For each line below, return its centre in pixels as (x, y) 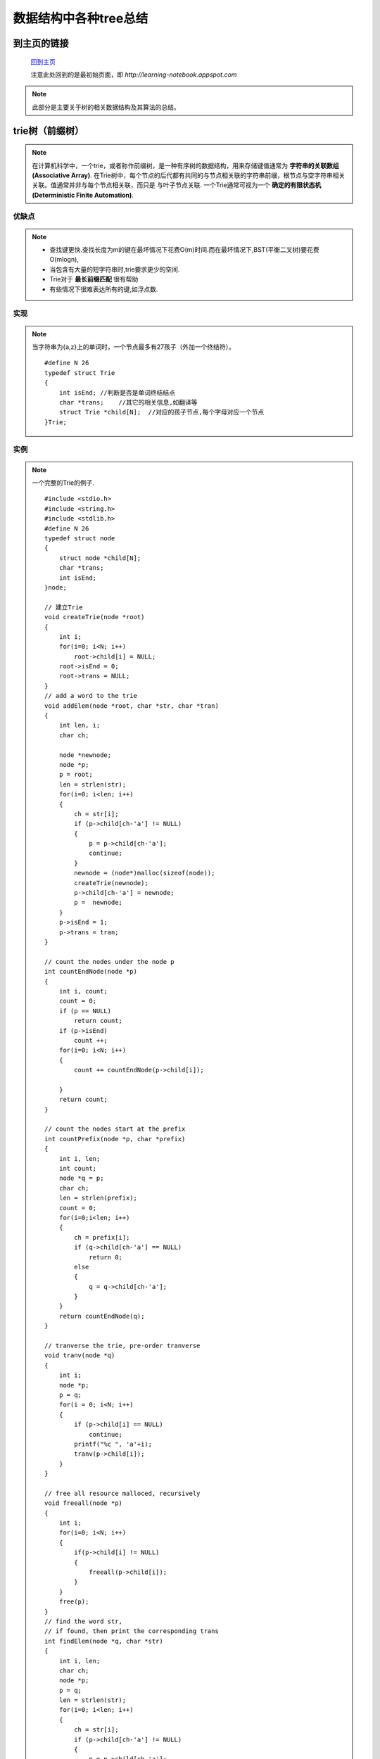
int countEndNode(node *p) (91, 972)
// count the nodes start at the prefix (115, 1129)
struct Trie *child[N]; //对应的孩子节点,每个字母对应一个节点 (161, 412)
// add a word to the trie (91, 696)
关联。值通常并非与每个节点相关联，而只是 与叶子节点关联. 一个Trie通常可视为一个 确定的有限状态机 (177, 185)
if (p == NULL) (85, 1011)
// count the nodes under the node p (110, 961)
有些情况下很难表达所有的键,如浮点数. (104, 289)
